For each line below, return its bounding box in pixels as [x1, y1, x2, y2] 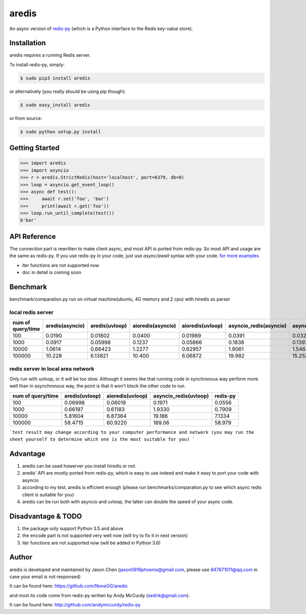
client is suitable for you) [22, 492, 74, 498]
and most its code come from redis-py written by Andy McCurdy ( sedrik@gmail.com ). [9, 592, 190, 598]
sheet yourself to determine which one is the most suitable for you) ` [9, 436, 195, 443]
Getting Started [9, 143, 60, 153]
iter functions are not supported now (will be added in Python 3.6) [22, 539, 161, 546]
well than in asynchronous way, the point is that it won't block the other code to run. [9, 383, 186, 389]
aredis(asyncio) [45, 322, 85, 329]
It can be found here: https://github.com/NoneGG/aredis [9, 583, 127, 589]
